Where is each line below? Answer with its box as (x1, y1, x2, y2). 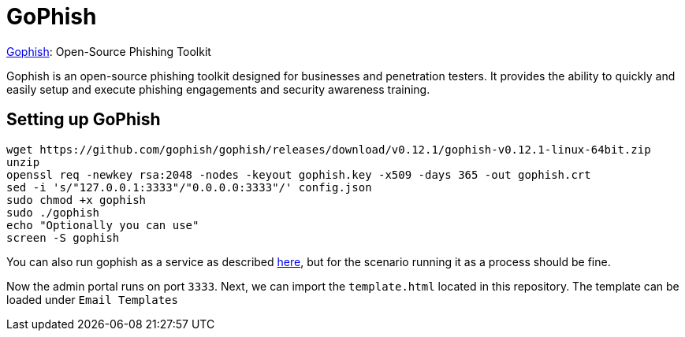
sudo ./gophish (6, 206, 100, 219)
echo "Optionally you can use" (6, 218, 199, 231)
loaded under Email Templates (6, 292, 178, 306)
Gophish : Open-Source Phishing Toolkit (6, 44, 211, 58)
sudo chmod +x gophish (6, 193, 147, 206)
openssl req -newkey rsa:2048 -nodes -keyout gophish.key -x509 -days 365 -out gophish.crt (6, 168, 591, 181)
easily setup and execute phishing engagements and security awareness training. (6, 82, 430, 96)
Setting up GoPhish (6, 109, 161, 130)
